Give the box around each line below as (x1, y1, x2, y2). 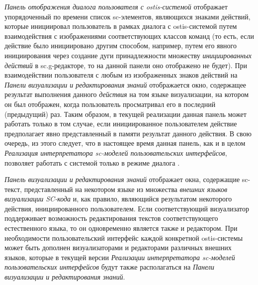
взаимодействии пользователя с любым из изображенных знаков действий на (4, 70, 238, 80)
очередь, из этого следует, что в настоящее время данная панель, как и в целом (4, 138, 246, 148)
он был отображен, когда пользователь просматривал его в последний (4, 98, 216, 109)
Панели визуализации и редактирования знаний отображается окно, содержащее (4, 79, 247, 90)
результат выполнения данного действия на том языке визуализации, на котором (4, 89, 249, 99)
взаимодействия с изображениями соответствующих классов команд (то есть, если (4, 30, 254, 41)
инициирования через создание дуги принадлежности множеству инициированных (4, 50, 252, 60)
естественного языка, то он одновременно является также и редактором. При (4, 223, 238, 233)
